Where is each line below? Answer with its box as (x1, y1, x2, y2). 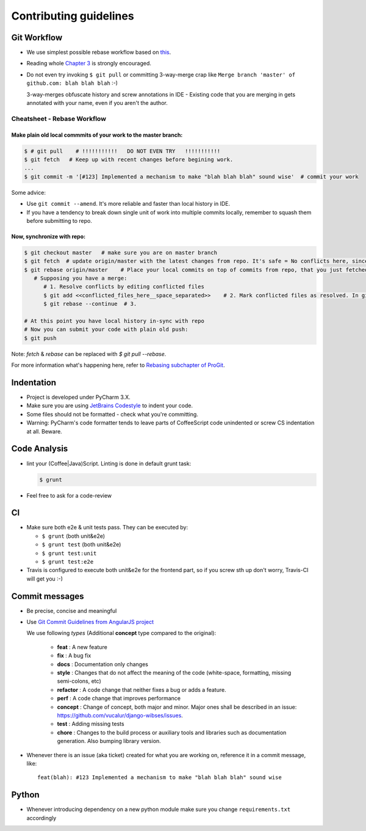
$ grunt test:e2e (41, 558, 94, 565)
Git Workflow (11, 32, 63, 43)
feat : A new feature (57, 643, 108, 650)
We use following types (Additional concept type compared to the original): (26, 630, 217, 637)
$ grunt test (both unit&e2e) (41, 541, 121, 548)
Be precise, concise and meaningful (26, 607, 117, 614)
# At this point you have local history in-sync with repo (24, 318, 204, 324)
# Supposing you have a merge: (34, 275, 127, 282)
